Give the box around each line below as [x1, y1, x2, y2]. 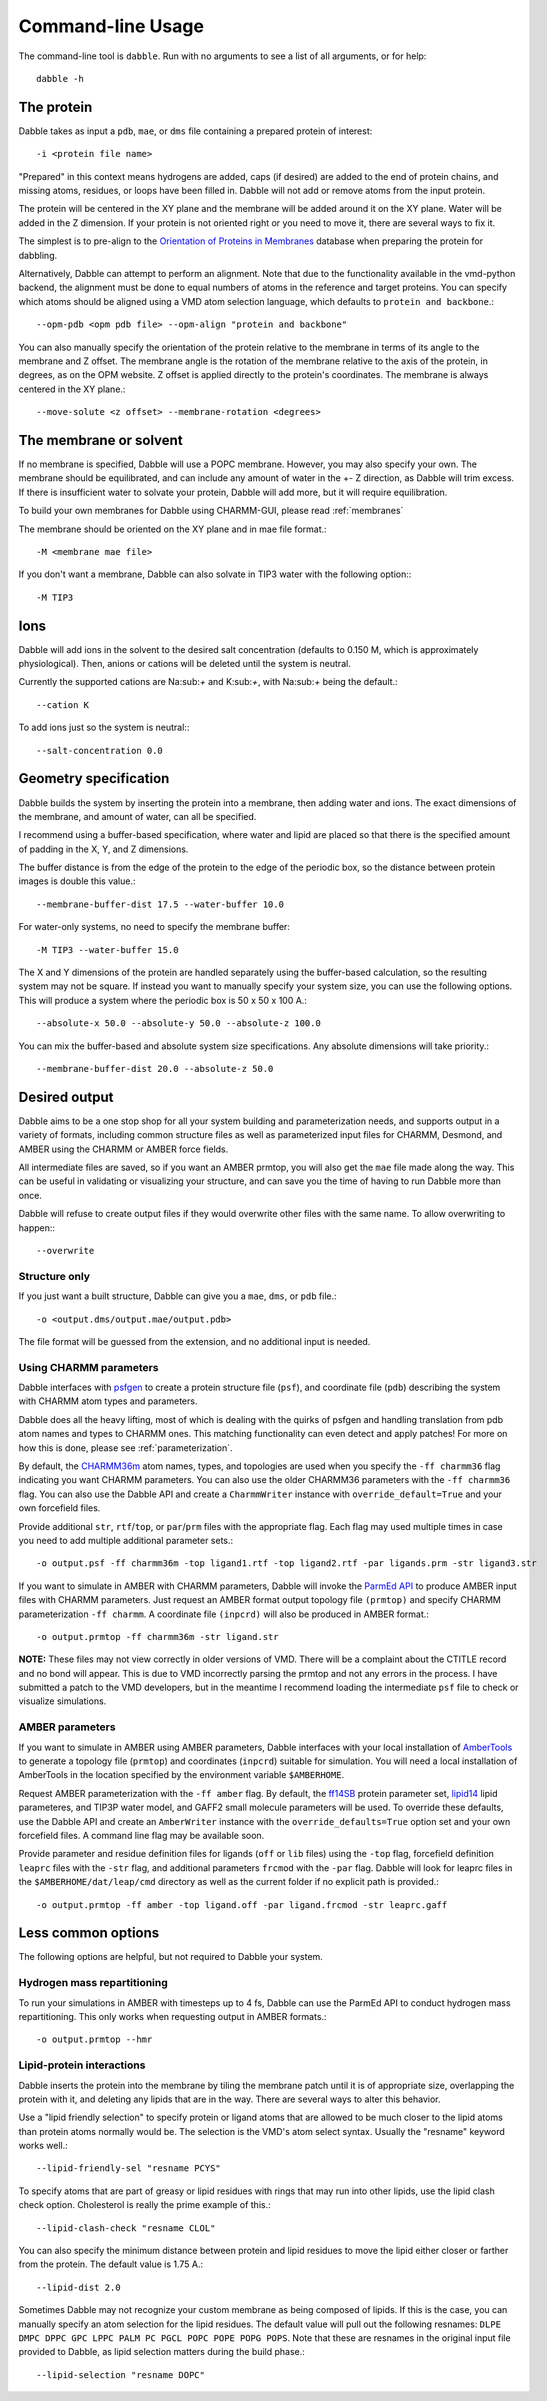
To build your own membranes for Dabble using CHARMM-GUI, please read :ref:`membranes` [18, 505, 404, 517]
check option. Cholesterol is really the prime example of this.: [18, 2199, 271, 2211]
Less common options [18, 1925, 160, 1942]
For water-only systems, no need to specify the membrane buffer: [18, 921, 290, 933]
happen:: [18, 1221, 55, 1234]
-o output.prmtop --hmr [36, 2034, 153, 2045]
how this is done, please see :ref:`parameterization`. [18, 1441, 234, 1454]
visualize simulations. [18, 1695, 107, 1707]
